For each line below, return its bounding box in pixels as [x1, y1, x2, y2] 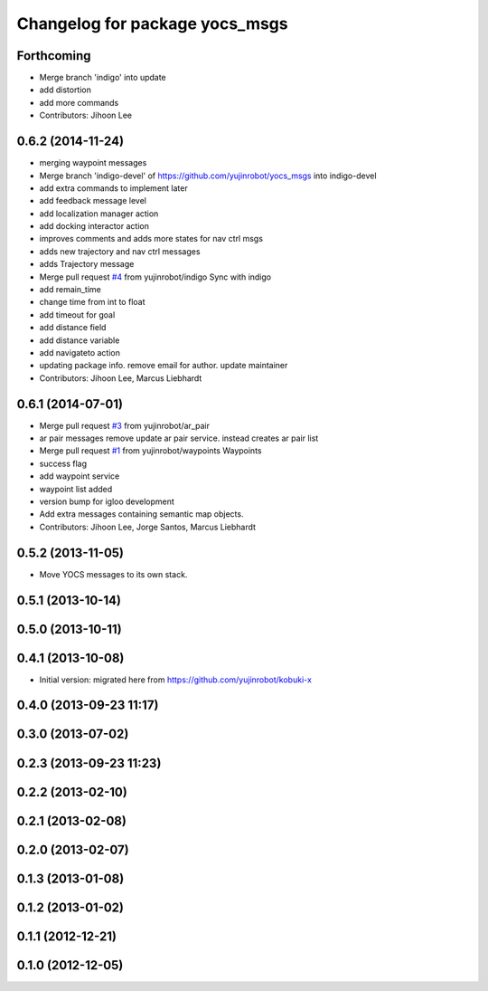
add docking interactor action [39, 221, 149, 232]
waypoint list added [39, 483, 113, 494]
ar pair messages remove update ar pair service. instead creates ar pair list [39, 433, 319, 443]
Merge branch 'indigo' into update [39, 72, 166, 83]
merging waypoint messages [39, 157, 147, 168]
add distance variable [39, 335, 120, 346]
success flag [39, 458, 88, 469]
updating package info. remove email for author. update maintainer [39, 360, 288, 371]
